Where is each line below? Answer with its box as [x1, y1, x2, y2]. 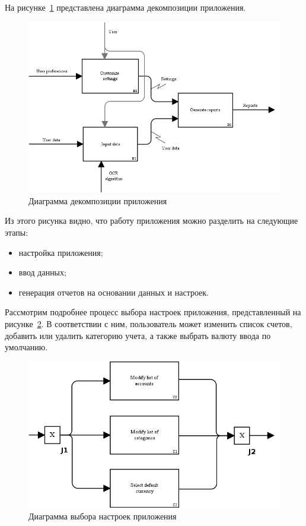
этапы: [5, 226, 28, 238]
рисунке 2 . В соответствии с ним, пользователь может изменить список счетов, [5, 317, 292, 329]
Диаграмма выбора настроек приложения [28, 509, 177, 522]
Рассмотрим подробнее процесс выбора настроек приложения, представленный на [5, 306, 301, 318]
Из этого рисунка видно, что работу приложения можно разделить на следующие [5, 214, 298, 227]
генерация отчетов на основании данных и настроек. [18, 286, 209, 298]
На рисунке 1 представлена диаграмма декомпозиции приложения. [5, 1, 246, 13]
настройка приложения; [18, 246, 103, 258]
